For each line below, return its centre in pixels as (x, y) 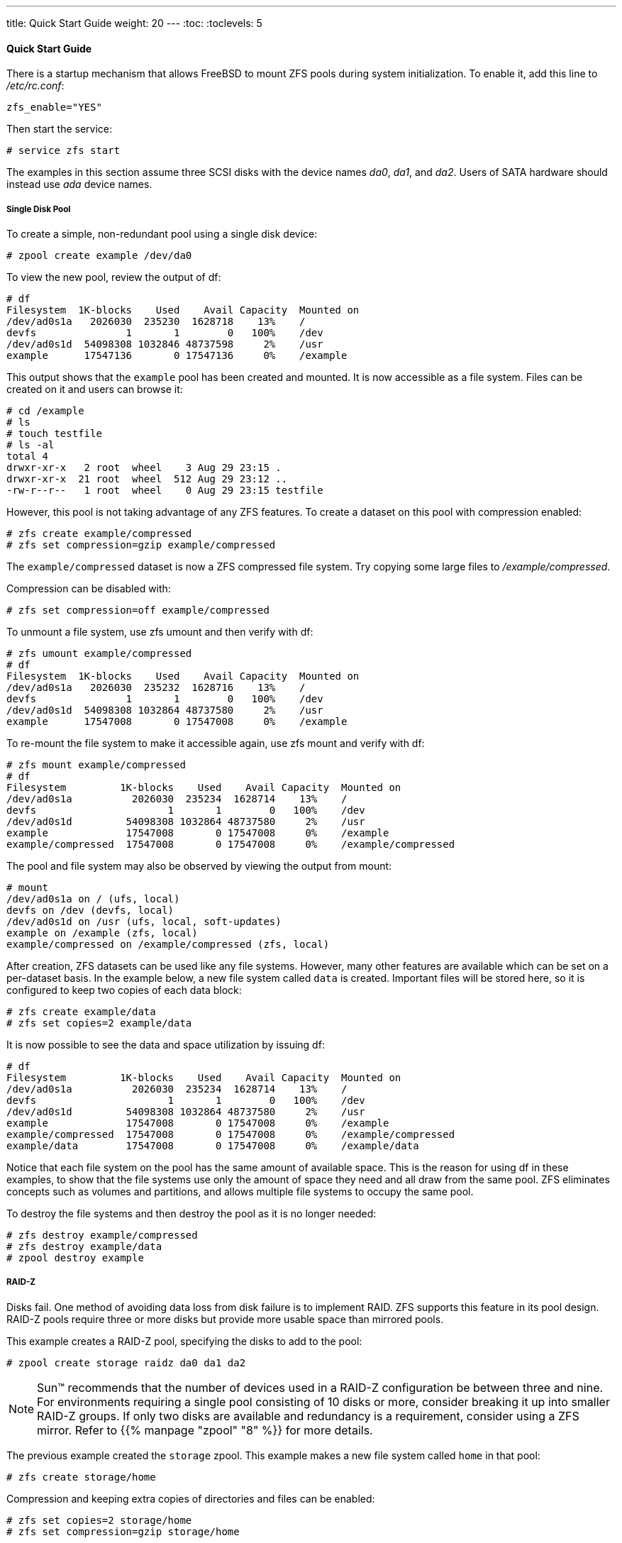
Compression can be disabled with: (89, 588)
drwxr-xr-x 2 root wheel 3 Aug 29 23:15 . (144, 468)
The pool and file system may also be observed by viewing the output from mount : (199, 866)
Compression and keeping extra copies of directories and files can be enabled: (191, 1498)
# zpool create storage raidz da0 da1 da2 (126, 1362)
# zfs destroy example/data (84, 1246)
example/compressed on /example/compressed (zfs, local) (168, 944)
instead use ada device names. (79, 184)
